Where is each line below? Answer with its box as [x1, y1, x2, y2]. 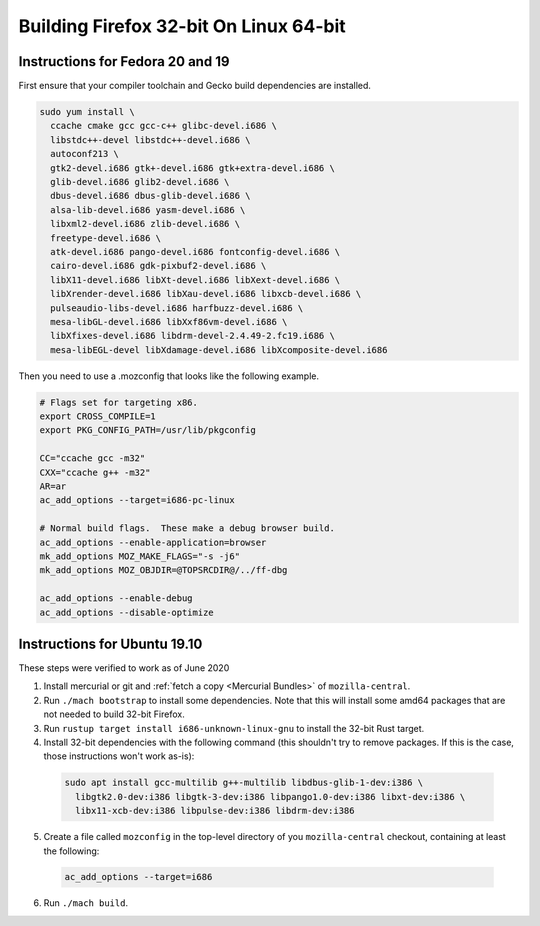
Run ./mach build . [43, 897, 129, 909]
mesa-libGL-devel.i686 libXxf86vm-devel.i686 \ [50, 316, 288, 327]
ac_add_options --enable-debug [39, 593, 194, 604]
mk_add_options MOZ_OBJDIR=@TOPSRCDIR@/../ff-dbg [39, 565, 288, 576]
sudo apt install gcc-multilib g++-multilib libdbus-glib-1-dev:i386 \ [64, 777, 424, 789]
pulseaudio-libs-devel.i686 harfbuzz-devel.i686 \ [50, 302, 304, 314]
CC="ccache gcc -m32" [39, 453, 146, 464]
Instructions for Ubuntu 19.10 [18, 635, 203, 652]
